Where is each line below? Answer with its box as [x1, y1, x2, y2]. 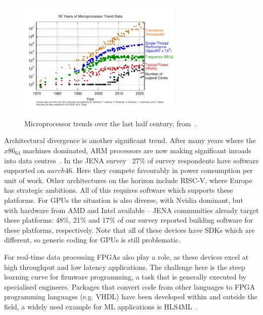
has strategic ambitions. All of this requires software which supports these [4, 185, 233, 195]
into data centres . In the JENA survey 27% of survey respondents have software [4, 155, 259, 165]
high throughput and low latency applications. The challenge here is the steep [4, 261, 245, 272]
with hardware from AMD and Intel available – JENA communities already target [4, 204, 259, 215]
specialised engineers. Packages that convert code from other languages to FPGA [4, 281, 255, 292]
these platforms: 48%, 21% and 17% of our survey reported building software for [4, 215, 253, 225]
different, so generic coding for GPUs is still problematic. [4, 234, 181, 245]
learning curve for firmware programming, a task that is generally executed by [4, 271, 246, 282]
